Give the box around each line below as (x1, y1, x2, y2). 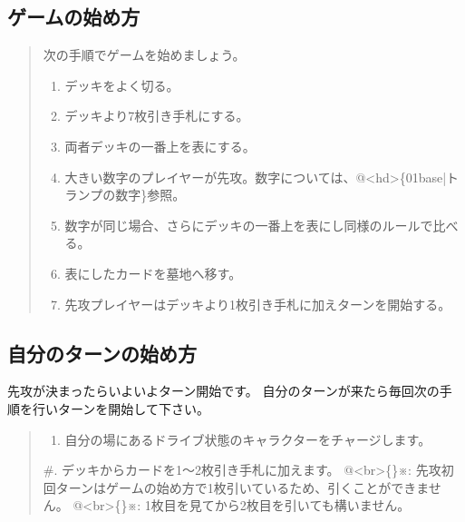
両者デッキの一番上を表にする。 (64, 136, 256, 155)
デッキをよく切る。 (64, 75, 179, 94)
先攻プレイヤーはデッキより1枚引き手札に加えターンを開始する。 (64, 294, 451, 313)
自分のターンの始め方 (7, 339, 197, 367)
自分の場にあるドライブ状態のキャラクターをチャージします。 (64, 429, 431, 448)
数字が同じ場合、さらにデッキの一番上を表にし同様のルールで (64, 215, 433, 234)
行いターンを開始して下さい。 (32, 399, 209, 418)
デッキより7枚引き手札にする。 (64, 106, 249, 125)
